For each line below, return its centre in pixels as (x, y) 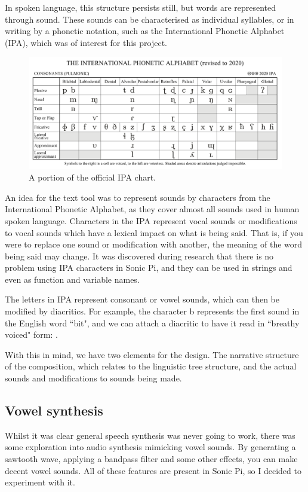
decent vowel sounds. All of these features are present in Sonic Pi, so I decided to (153, 470)
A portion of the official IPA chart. (93, 177)
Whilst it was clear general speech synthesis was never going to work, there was (150, 435)
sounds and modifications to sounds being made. (93, 378)
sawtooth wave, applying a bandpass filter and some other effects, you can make (151, 459)
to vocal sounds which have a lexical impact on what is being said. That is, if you (154, 232)
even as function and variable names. (72, 279)
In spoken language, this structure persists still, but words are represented (141, 7)
